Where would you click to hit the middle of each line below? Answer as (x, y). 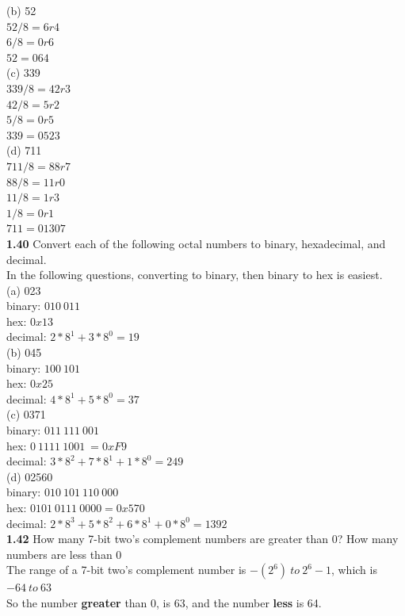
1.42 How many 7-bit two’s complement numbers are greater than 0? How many (202, 539)
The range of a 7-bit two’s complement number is (126, 570)
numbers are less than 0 (64, 554)
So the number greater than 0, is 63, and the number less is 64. (164, 602)
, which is (354, 570)
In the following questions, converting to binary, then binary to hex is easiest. (195, 275)
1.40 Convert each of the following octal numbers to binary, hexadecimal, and (196, 243)
